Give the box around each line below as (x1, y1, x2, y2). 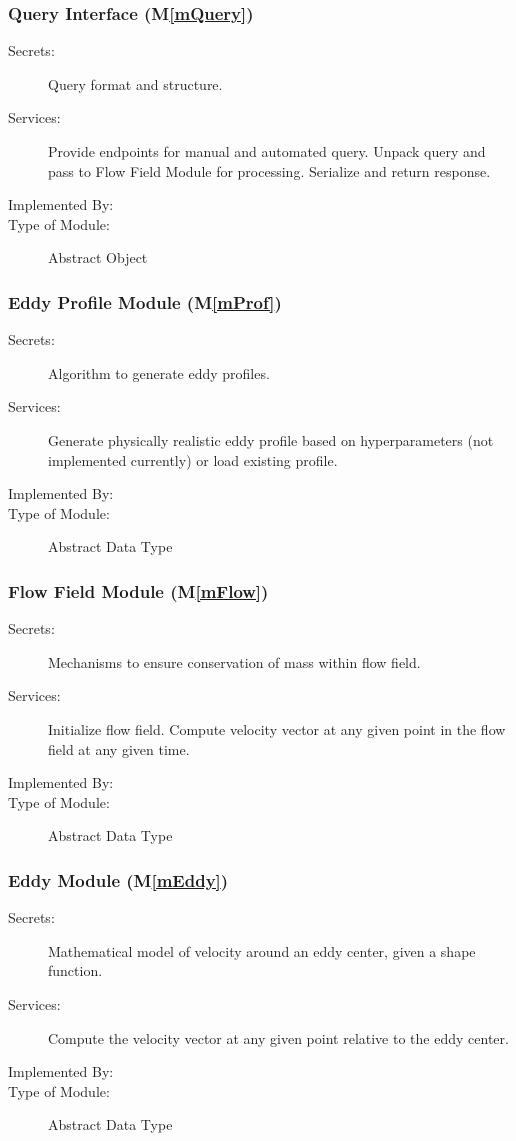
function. (48, 960, 103, 981)
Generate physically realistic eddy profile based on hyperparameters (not (48, 429, 494, 450)
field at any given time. (48, 738, 190, 759)
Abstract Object (48, 247, 148, 268)
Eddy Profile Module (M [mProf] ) (8, 289, 282, 314)
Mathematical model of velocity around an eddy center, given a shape (48, 940, 476, 961)
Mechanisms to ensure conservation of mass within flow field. (48, 651, 421, 672)
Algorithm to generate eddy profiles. (48, 362, 270, 383)
